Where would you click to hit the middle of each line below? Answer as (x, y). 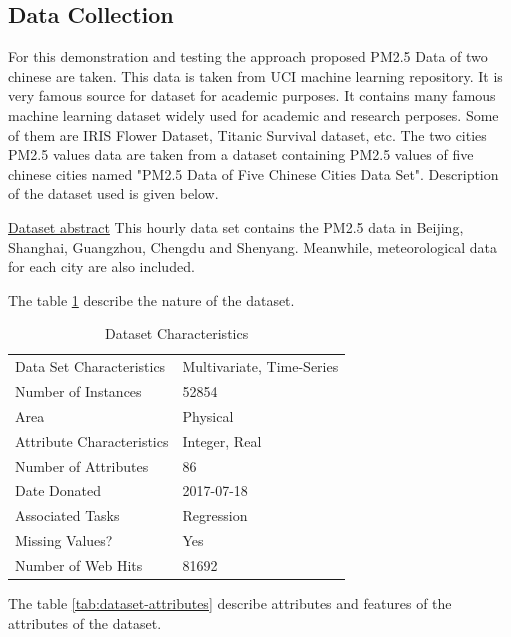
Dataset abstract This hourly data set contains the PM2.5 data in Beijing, (236, 226)
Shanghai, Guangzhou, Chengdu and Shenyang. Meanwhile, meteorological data (253, 246)
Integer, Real (222, 440)
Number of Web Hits (79, 564)
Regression (215, 515)
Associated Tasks (67, 515)
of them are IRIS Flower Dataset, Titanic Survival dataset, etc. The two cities (247, 134)
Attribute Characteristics (92, 440)
